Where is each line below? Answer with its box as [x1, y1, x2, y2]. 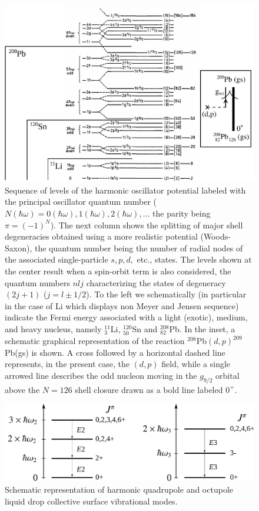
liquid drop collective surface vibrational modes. [5, 494, 178, 507]
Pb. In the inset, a [169, 322, 235, 335]
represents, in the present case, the [5, 358, 129, 370]
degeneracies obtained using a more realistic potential [5, 230, 198, 243]
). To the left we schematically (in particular [86, 288, 247, 300]
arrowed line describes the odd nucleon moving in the [5, 369, 197, 381]
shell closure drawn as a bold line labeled [75, 383, 223, 395]
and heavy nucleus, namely [5, 322, 102, 335]
